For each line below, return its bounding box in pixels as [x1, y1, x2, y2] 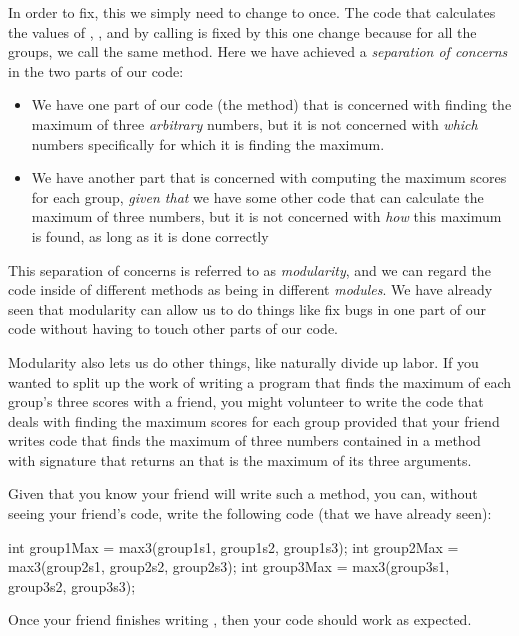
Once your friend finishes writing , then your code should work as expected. [8, 609, 472, 630]
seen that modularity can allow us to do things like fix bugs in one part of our [8, 298, 487, 319]
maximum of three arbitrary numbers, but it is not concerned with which [31, 113, 478, 134]
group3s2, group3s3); [8, 575, 136, 596]
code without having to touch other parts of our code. [8, 318, 338, 339]
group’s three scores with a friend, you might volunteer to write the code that [8, 391, 484, 412]
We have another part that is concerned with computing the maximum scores [31, 167, 507, 188]
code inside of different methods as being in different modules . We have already [8, 279, 493, 300]
